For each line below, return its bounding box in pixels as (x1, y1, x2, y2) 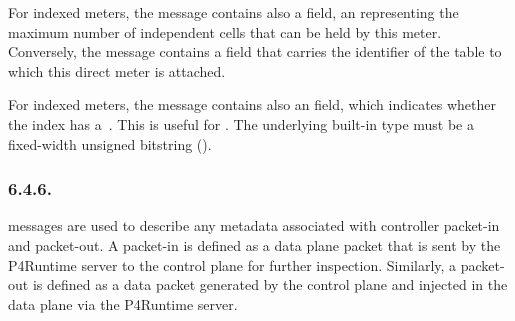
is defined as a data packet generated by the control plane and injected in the (32, 274, 508, 295)
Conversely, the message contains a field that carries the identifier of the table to (8, 41, 502, 62)
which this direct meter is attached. (8, 60, 226, 81)
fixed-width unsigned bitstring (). (8, 133, 212, 154)
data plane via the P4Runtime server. (8, 293, 238, 314)
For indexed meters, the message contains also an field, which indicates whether (8, 94, 497, 115)
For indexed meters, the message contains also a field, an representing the (8, 2, 459, 22)
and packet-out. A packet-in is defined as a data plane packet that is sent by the (8, 234, 501, 255)
